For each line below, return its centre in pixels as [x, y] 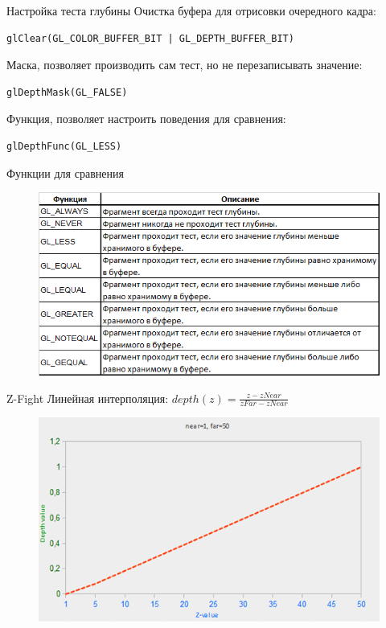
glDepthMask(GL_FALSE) [67, 92]
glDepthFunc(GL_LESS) [64, 146]
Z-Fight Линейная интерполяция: [88, 398]
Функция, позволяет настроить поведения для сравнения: [146, 119]
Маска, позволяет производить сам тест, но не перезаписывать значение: [185, 65]
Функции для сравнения [65, 172]
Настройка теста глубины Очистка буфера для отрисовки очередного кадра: [191, 10]
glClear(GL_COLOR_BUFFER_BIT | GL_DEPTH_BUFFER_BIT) [150, 38]
